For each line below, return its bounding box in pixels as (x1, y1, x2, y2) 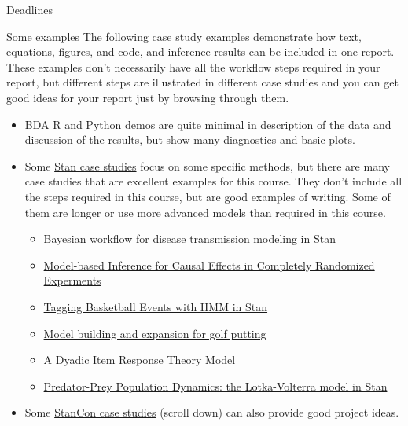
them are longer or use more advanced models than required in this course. (24, 204, 386, 220)
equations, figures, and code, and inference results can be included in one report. (6, 43, 395, 60)
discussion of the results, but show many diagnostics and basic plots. (24, 131, 355, 148)
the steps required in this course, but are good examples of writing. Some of (24, 188, 391, 204)
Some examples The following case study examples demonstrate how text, (6, 28, 362, 44)
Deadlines (6, 2, 53, 17)
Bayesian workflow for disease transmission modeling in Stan (43, 230, 336, 247)
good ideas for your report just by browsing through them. (6, 89, 289, 105)
